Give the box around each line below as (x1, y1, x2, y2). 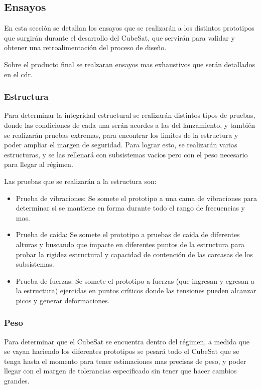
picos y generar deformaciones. (16, 295, 110, 305)
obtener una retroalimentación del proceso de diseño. (4, 42, 167, 53)
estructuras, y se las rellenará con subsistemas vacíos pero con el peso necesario (4, 149, 248, 159)
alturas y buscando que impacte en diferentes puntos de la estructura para (16, 239, 244, 249)
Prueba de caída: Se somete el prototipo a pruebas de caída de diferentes (16, 229, 240, 240)
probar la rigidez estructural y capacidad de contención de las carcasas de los (16, 249, 253, 259)
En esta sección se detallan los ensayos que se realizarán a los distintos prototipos (4, 23, 254, 33)
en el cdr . (4, 69, 33, 79)
